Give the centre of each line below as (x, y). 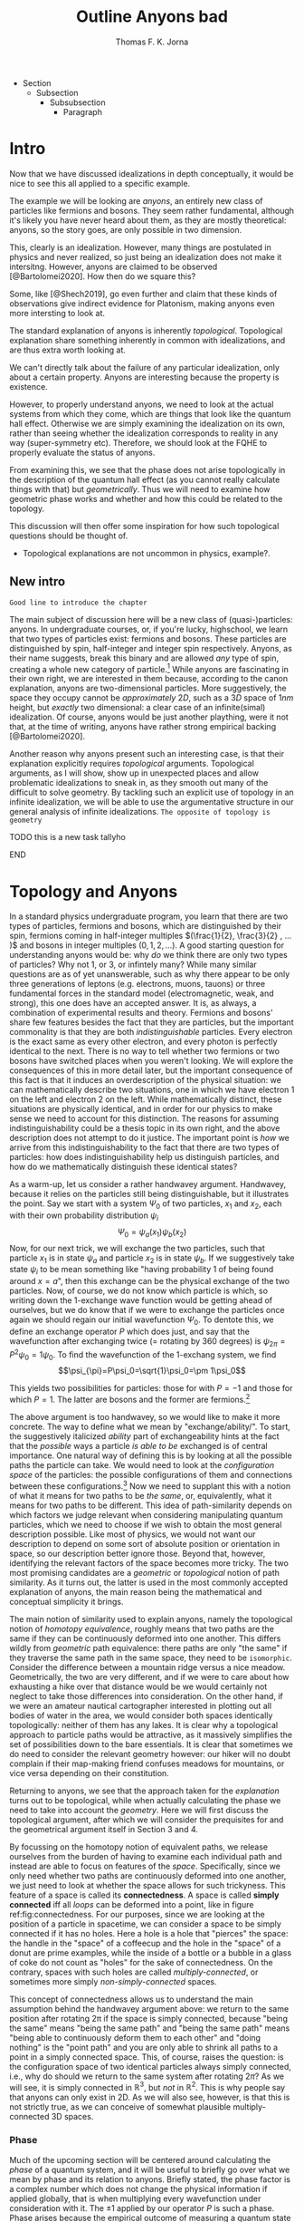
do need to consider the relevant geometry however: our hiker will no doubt (150, 1753)
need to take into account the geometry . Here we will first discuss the (139, 1810)
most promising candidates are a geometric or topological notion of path (145, 1572)
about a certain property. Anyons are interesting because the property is (144, 377)
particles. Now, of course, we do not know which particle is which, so (139, 1291)
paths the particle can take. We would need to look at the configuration (142, 1464)
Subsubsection (77, 102)
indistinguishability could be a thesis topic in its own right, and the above (145, 1128)
